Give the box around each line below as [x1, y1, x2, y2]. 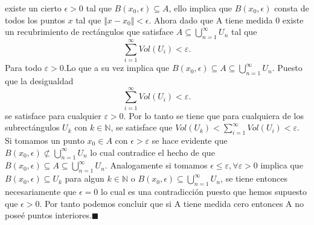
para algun [65, 172, 104, 185]
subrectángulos [5, 121, 60, 134]
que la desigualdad [5, 74, 74, 87]
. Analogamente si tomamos [104, 159, 208, 171]
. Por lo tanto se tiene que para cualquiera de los [123, 109, 304, 122]
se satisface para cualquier [5, 109, 101, 122]
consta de [274, 2, 309, 14]
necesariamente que [5, 185, 77, 197]
